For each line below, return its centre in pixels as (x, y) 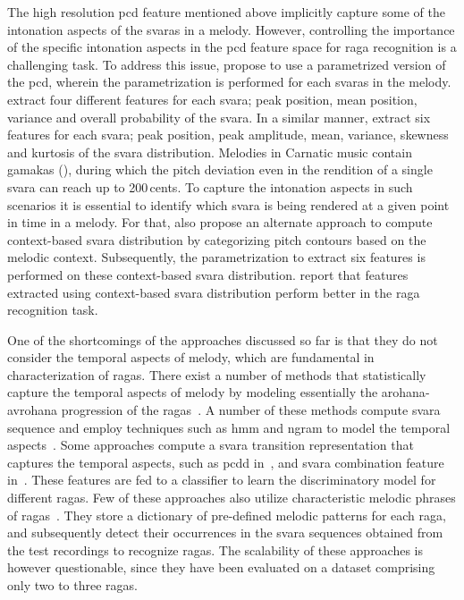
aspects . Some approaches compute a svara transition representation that (211, 445)
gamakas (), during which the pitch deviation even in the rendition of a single (220, 169)
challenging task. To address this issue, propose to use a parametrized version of (227, 64)
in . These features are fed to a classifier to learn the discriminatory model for (222, 480)
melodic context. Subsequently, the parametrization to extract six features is (216, 257)
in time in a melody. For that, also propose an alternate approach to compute (220, 222)
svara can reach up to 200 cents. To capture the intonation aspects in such (210, 186)
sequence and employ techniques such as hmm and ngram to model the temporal (229, 427)
